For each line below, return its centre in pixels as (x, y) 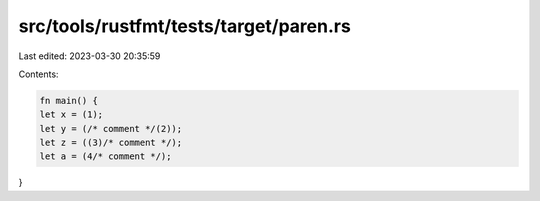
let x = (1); (71, 114)
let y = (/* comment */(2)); (111, 128)
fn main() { (69, 100)
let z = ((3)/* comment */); (111, 143)
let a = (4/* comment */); (105, 156)
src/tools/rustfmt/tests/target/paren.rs (185, 26)
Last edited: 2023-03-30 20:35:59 (89, 56)
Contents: (38, 74)
